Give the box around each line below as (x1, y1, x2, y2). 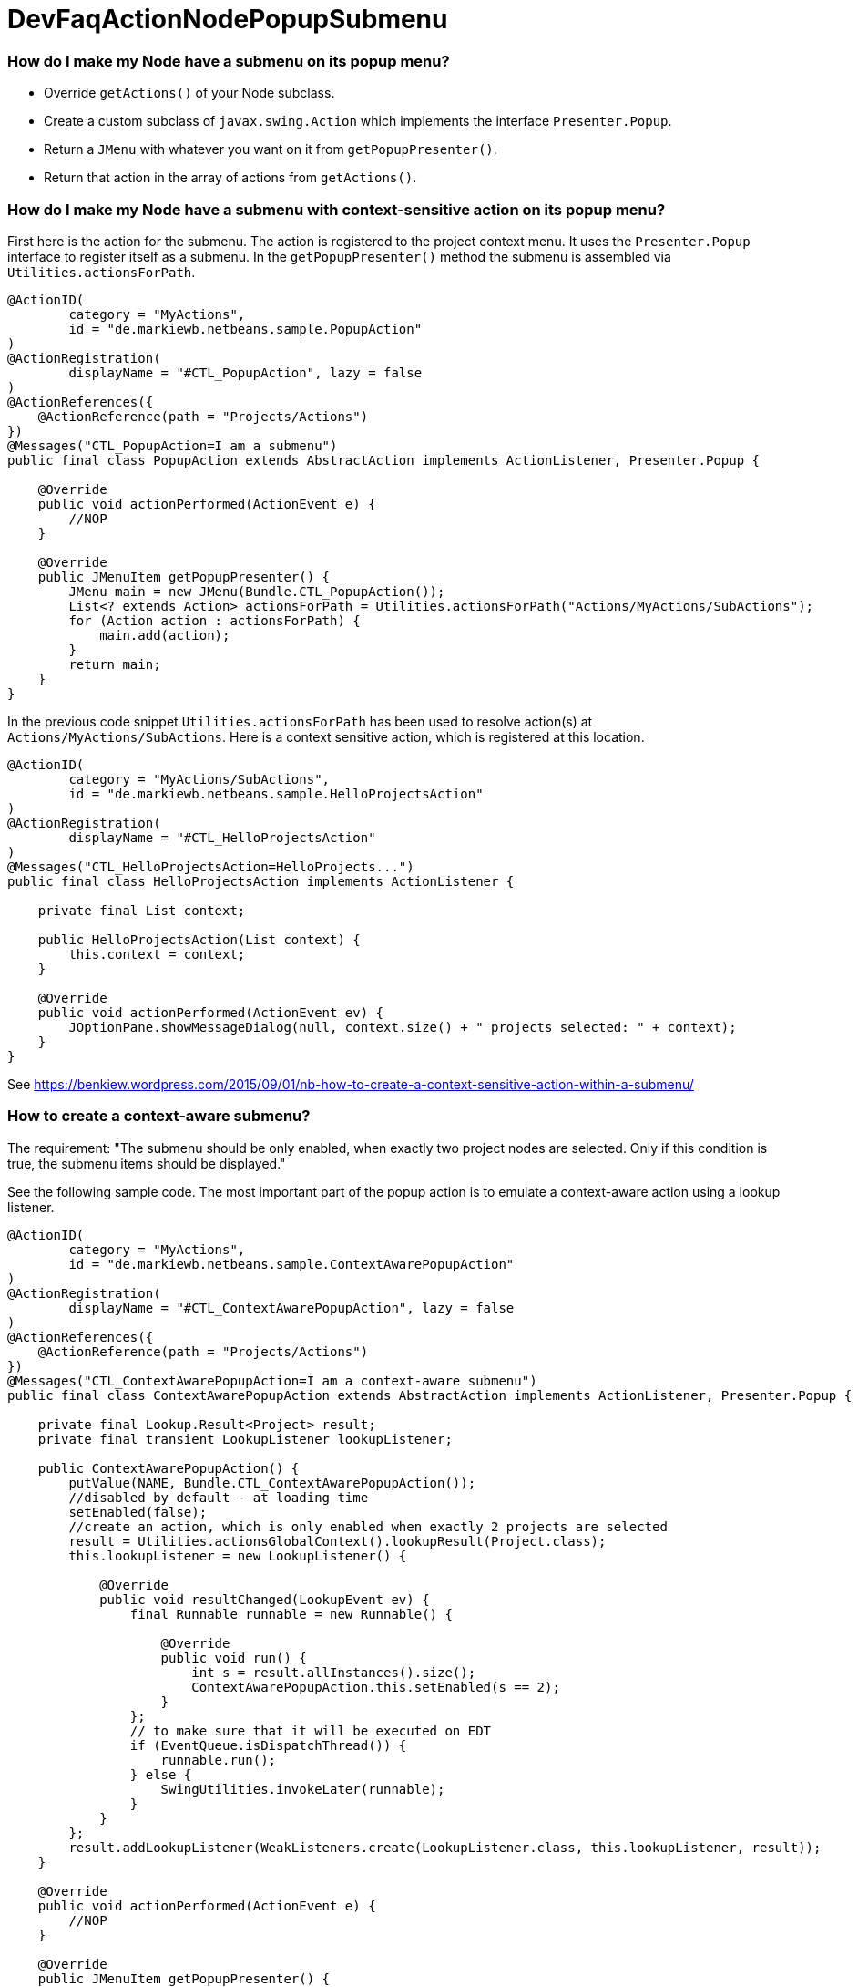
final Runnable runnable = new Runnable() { (129, 1606, 453, 1622)
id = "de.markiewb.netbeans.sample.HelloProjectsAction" (68, 786, 484, 801)
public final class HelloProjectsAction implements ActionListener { (7, 873, 515, 889)
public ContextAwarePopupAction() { (37, 1460, 300, 1476)
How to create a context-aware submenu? (7, 1107, 311, 1126)
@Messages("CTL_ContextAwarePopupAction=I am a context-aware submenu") (7, 1373, 537, 1388)
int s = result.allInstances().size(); (191, 1664, 476, 1680)
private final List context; (37, 902, 246, 918)
